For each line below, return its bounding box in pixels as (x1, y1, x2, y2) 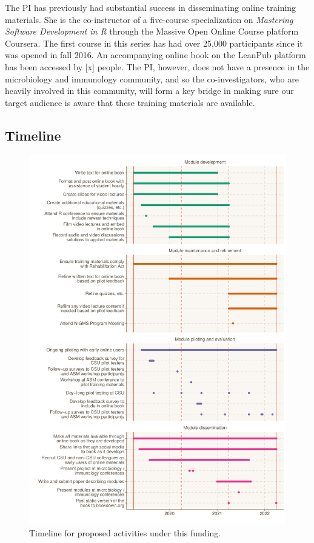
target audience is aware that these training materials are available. (5, 96, 255, 108)
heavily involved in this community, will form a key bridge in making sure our (5, 84, 294, 97)
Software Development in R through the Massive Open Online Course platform (5, 25, 299, 38)
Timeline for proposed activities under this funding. (29, 526, 221, 539)
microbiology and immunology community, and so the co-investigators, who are (5, 72, 299, 85)
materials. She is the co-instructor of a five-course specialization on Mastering (5, 13, 293, 25)
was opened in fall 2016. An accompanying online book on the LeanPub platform (5, 48, 306, 61)
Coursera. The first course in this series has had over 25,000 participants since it (5, 36, 303, 49)
